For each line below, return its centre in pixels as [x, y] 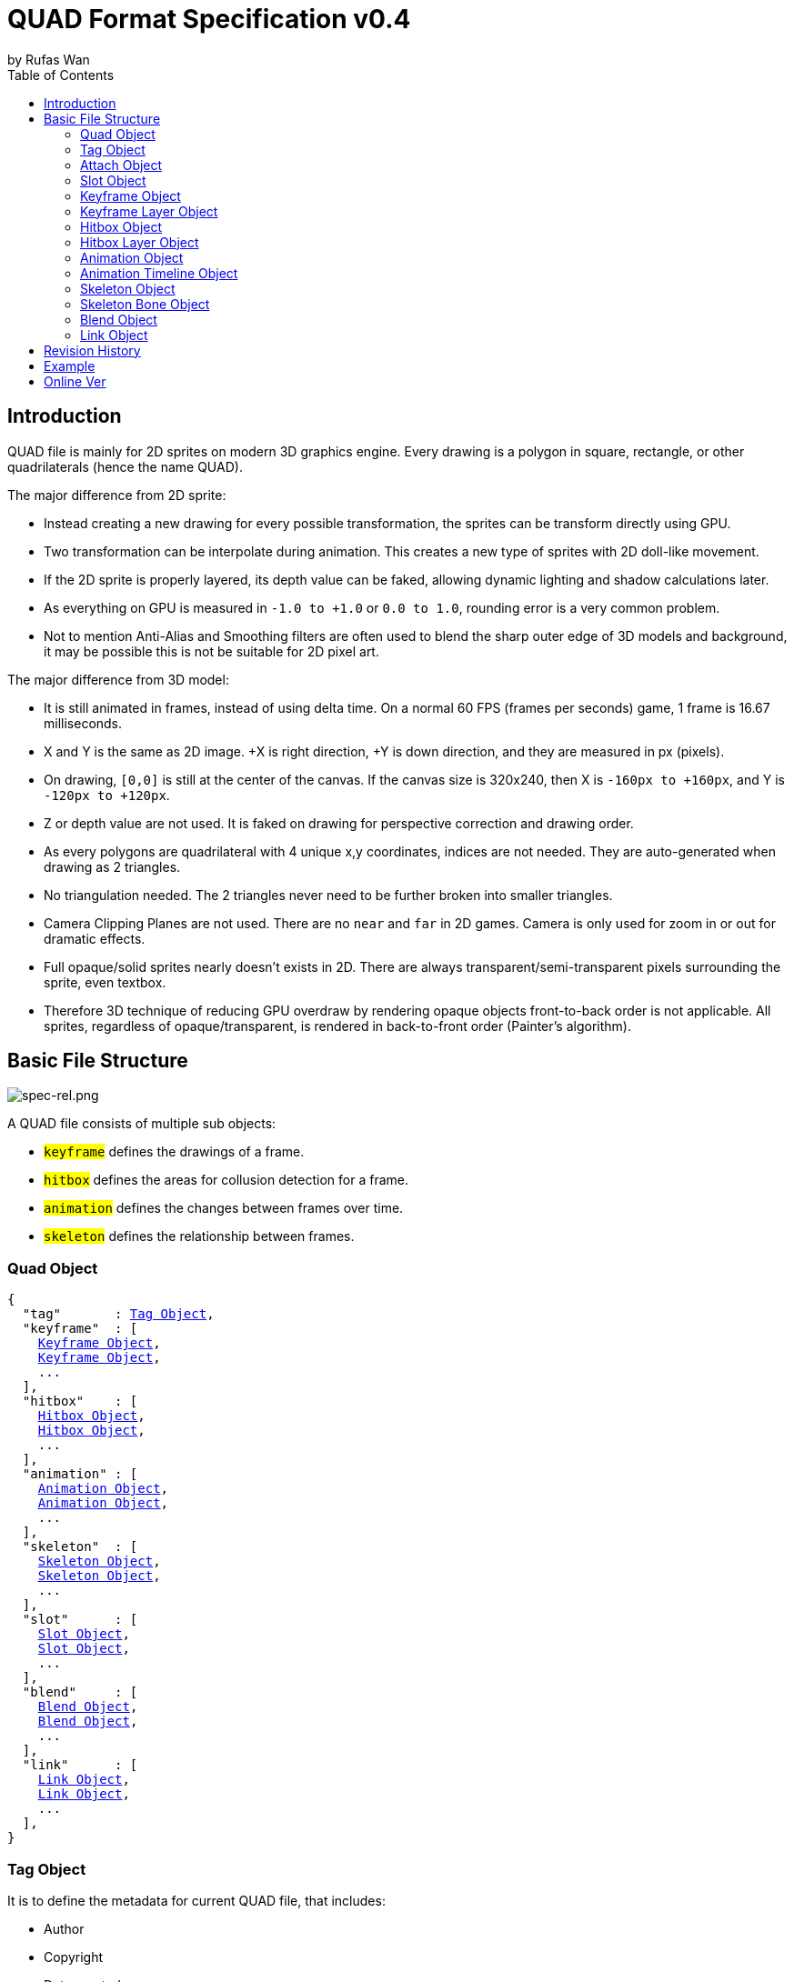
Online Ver [75, 381]
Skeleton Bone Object [145, 304]
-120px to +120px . [107, 795]
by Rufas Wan [49, 59]
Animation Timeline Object [159, 273]
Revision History [92, 350]
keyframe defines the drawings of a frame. [174, 1152]
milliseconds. [83, 723]
